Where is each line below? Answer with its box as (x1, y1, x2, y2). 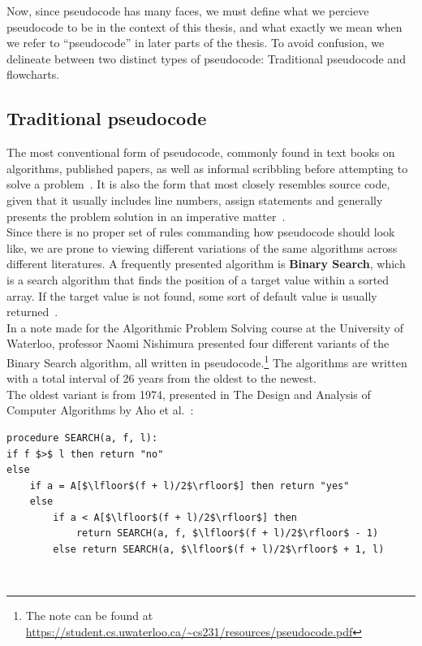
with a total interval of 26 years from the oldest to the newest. (6, 370, 316, 387)
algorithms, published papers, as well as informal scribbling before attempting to (6, 159, 408, 176)
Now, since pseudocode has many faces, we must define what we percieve (6, 2, 369, 19)
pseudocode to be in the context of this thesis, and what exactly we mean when (6, 18, 403, 35)
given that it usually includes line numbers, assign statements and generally (6, 191, 383, 208)
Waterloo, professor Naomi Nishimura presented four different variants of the (6, 335, 390, 352)
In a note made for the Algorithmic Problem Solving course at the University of (6, 319, 403, 336)
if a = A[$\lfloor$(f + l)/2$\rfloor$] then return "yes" (29, 479, 350, 492)
